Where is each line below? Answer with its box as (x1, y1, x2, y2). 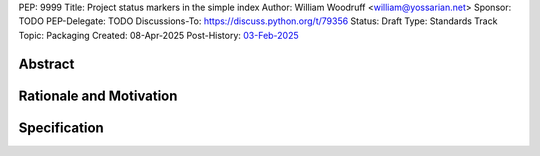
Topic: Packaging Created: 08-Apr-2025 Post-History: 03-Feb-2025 (18, 29, 299, 41)
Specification (18, 119, 104, 136)
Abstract (18, 55, 75, 72)
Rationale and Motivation (18, 87, 178, 104)
